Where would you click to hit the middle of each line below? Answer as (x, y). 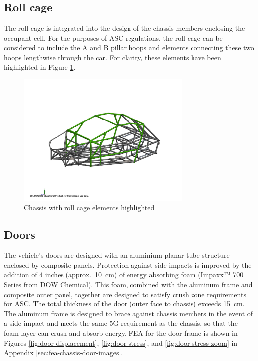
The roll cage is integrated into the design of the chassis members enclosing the (125, 28)
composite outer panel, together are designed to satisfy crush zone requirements (125, 294)
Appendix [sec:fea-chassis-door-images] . (64, 352)
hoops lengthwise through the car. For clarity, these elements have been (113, 57)
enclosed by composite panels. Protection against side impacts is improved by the (128, 265)
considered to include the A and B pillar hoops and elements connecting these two (129, 47)
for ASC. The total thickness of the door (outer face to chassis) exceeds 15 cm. (124, 304)
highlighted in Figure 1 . (40, 67)
